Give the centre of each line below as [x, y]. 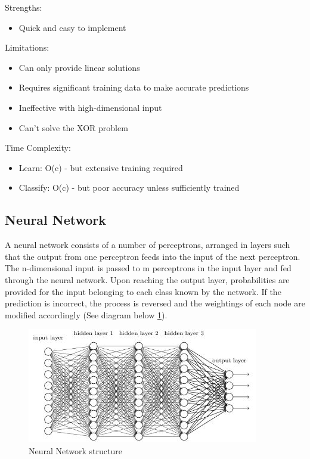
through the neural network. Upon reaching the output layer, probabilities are [147, 279]
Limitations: [27, 47]
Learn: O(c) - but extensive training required [101, 167]
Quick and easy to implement [72, 27]
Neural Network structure [75, 450]
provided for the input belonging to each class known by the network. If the [143, 291]
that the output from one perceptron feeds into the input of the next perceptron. [153, 256]
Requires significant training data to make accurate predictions [134, 87]
